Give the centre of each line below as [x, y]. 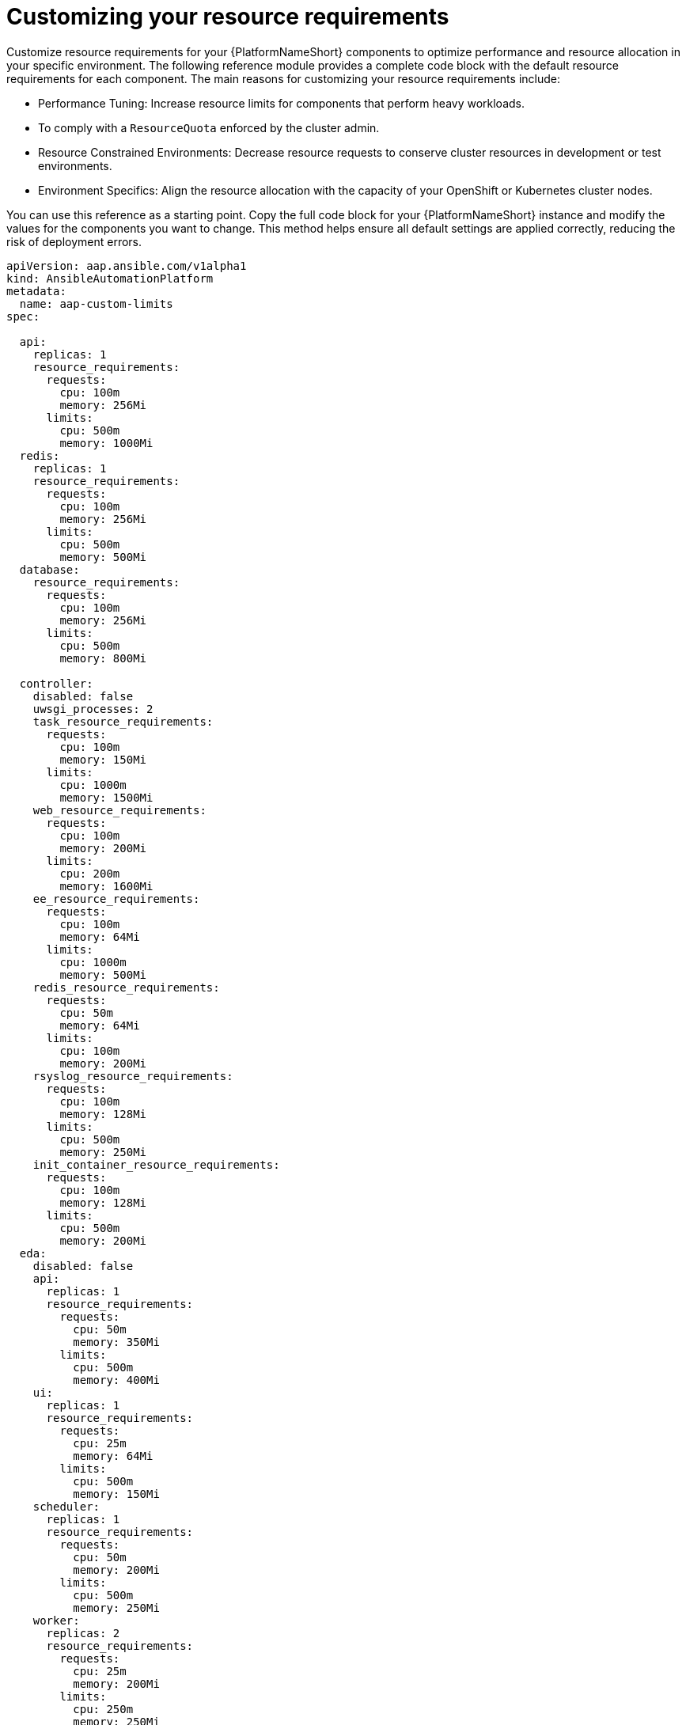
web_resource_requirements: [119, 810]
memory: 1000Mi [106, 443]
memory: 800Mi [103, 658]
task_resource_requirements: [123, 721]
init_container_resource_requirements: [156, 1164]
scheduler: [66, 1506]
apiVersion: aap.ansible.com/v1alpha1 [127, 265]
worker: [56, 1620]
